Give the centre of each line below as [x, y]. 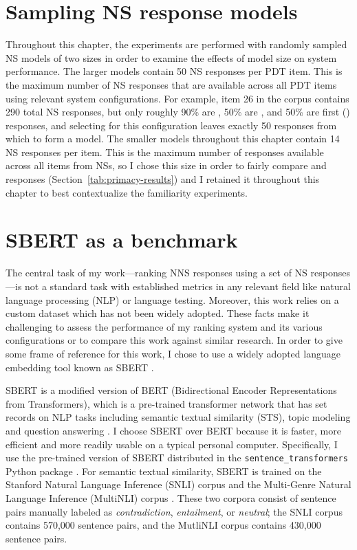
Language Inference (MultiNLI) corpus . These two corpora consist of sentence [171, 497]
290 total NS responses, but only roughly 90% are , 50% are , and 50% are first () [178, 112]
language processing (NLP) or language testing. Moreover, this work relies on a [172, 299]
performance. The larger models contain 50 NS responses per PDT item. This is [174, 71]
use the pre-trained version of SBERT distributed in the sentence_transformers [177, 458]
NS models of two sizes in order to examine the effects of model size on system [171, 57]
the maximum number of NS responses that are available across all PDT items [171, 84]
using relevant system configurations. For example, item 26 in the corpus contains [177, 98]
